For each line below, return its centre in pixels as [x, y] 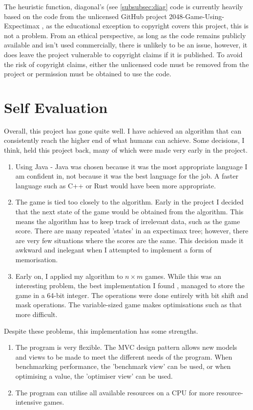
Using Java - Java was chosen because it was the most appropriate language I [131, 166]
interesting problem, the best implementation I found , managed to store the [130, 285]
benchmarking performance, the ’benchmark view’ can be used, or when [123, 366]
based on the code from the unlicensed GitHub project [85, 16]
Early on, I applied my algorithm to [69, 276]
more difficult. [36, 314]
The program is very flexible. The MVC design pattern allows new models [126, 347]
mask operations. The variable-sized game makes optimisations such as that [129, 305]
